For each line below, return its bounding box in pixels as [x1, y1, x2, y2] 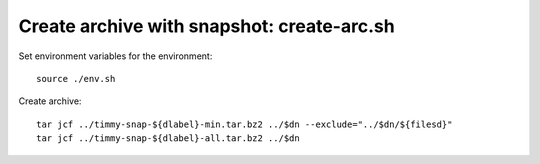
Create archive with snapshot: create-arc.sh [18, 15, 395, 37]
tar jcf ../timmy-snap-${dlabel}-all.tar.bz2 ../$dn [36, 133, 300, 144]
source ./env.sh [36, 73, 116, 84]
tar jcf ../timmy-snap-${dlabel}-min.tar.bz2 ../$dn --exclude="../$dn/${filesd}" [36, 118, 453, 130]
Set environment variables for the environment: [18, 50, 213, 62]
